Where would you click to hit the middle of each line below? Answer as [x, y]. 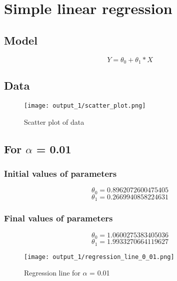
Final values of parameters [58, 218]
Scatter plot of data [54, 121]
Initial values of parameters [60, 174]
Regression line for [52, 273]
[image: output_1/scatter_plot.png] [85, 106]
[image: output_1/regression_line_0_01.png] [99, 257]
